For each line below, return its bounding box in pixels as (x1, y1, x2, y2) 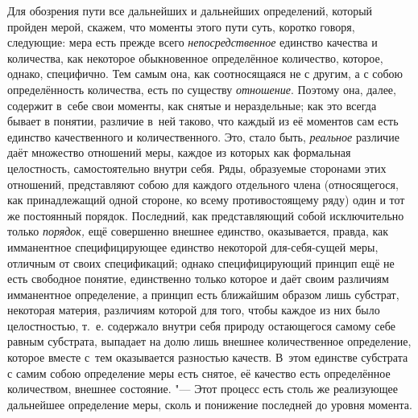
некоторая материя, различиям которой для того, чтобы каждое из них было (7, 301, 380, 318)
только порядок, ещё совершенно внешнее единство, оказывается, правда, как (7, 223, 389, 240)
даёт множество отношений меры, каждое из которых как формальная (7, 144, 351, 161)
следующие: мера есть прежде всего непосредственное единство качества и (7, 34, 378, 51)
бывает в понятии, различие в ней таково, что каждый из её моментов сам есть (7, 113, 399, 129)
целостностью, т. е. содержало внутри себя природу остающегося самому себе (7, 317, 395, 334)
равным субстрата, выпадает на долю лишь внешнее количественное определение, (7, 333, 412, 350)
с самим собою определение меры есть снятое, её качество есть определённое (7, 364, 391, 381)
